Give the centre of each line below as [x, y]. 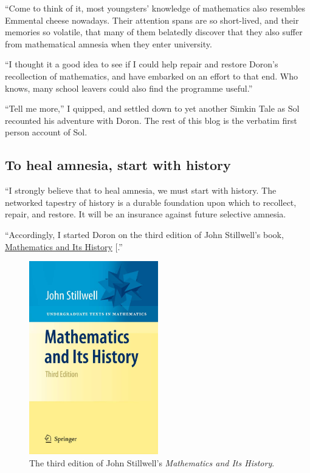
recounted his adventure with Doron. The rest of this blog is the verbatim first [151, 120]
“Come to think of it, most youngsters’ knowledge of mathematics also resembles [155, 8]
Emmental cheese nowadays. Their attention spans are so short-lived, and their [152, 20]
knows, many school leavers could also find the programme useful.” [129, 88]
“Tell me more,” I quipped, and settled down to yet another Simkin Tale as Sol [152, 108]
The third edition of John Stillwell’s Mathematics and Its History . [152, 462]
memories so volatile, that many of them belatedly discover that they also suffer [154, 32]
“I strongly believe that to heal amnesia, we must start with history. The [141, 190]
